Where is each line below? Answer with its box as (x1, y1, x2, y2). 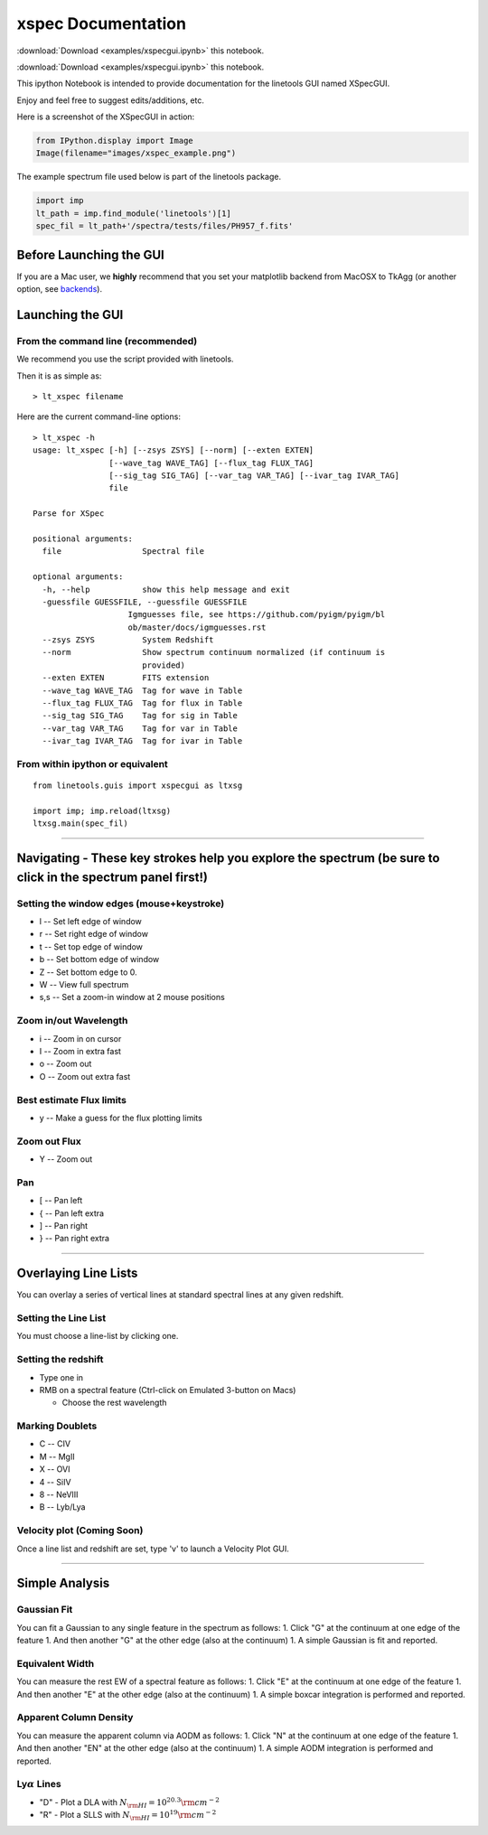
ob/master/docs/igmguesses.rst (127, 622, 267, 632)
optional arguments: (33, 572, 124, 582)
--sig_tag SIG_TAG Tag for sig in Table (42, 710, 239, 721)
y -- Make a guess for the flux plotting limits (39, 1112, 202, 1123)
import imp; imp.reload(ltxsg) (33, 805, 172, 816)
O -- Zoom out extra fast (39, 1071, 131, 1081)
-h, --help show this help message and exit (42, 584, 291, 595)
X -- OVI (39, 1464, 70, 1475)
